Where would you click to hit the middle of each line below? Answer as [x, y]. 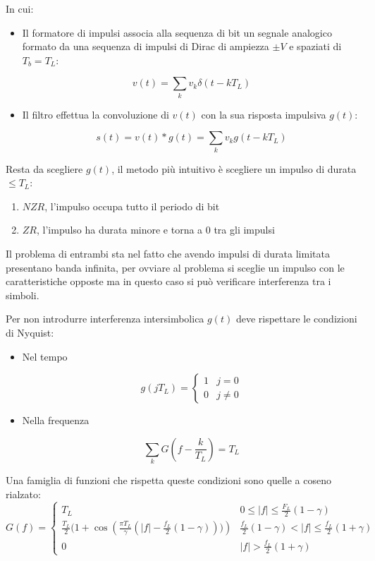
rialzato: [23, 494]
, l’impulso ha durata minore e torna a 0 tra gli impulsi [156, 230]
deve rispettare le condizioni [296, 319]
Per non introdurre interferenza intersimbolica [105, 319]
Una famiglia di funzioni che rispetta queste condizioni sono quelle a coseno [168, 480]
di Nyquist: [30, 332]
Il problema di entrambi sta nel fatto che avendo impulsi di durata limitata [168, 253]
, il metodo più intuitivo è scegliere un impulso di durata [234, 168]
